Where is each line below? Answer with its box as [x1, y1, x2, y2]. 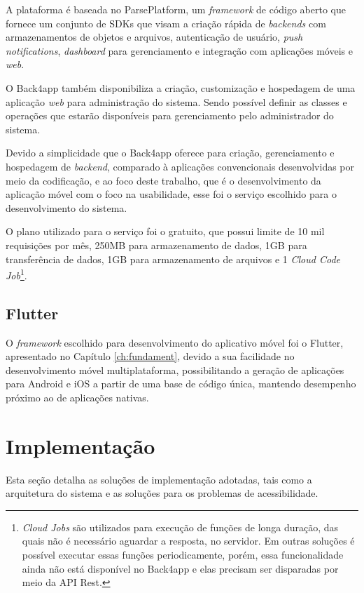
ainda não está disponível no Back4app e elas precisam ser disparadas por [22, 561, 339, 575]
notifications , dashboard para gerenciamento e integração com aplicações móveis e [6, 43, 353, 58]
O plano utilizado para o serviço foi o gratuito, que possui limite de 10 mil [6, 224, 325, 239]
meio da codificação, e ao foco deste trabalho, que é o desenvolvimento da [6, 173, 321, 187]
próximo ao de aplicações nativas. [6, 389, 149, 404]
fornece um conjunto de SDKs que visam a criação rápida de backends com [6, 15, 326, 30]
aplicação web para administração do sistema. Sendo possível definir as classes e [6, 94, 347, 109]
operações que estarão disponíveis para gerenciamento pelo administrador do [6, 108, 334, 123]
